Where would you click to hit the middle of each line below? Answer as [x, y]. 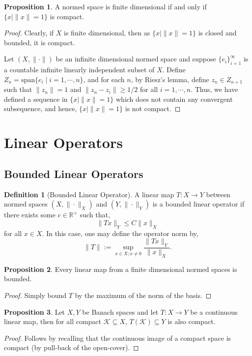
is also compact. [192, 321]
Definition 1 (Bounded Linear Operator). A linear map [89, 194]
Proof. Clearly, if [29, 33]
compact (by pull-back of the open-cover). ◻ [71, 347]
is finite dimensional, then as [107, 33]
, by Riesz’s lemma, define [170, 79]
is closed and [217, 33]
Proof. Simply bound [35, 295]
